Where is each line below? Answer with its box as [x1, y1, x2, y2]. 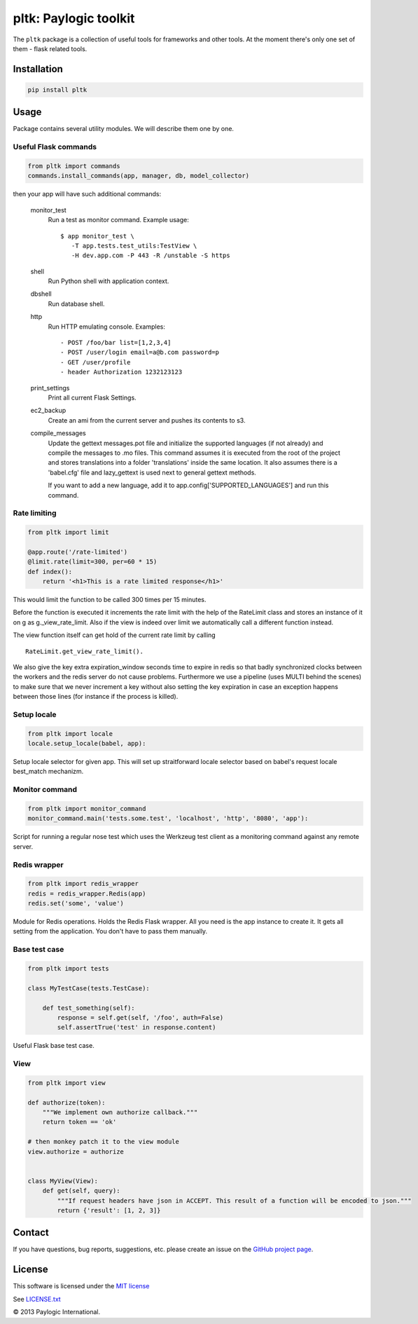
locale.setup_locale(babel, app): [27, 739, 146, 748]
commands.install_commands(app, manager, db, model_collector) [27, 172, 250, 180]
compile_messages [30, 429, 87, 437]
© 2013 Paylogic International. [13, 1308, 101, 1316]
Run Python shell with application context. [48, 277, 169, 285]
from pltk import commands [27, 162, 120, 170]
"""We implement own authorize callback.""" [42, 1108, 198, 1117]
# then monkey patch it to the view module [27, 1138, 180, 1146]
